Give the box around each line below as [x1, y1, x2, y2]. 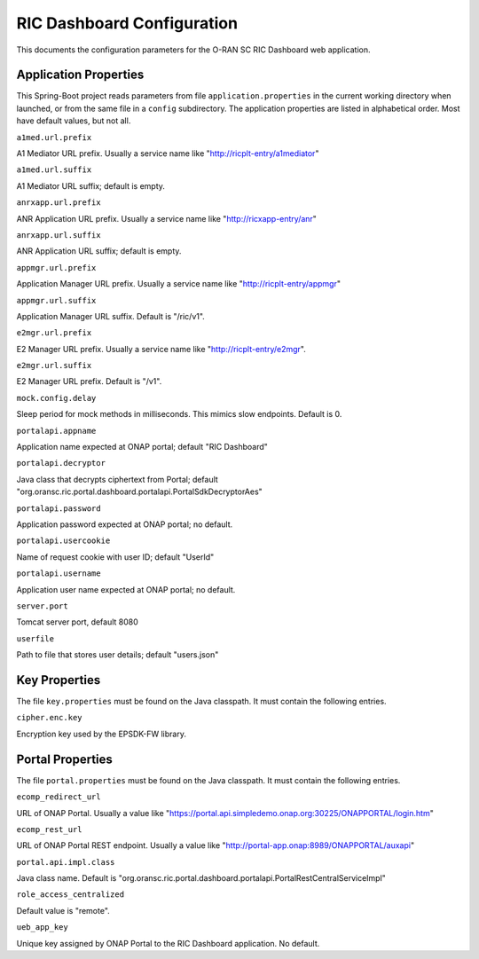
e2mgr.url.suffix [16, 360, 92, 371]
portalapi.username [16, 569, 101, 578]
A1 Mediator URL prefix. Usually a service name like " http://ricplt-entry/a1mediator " [16, 148, 319, 159]
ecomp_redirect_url [16, 792, 101, 802]
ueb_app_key [16, 923, 68, 932]
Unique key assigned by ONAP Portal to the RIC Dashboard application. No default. [16, 938, 320, 948]
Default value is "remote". [16, 905, 110, 916]
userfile [16, 633, 55, 643]
